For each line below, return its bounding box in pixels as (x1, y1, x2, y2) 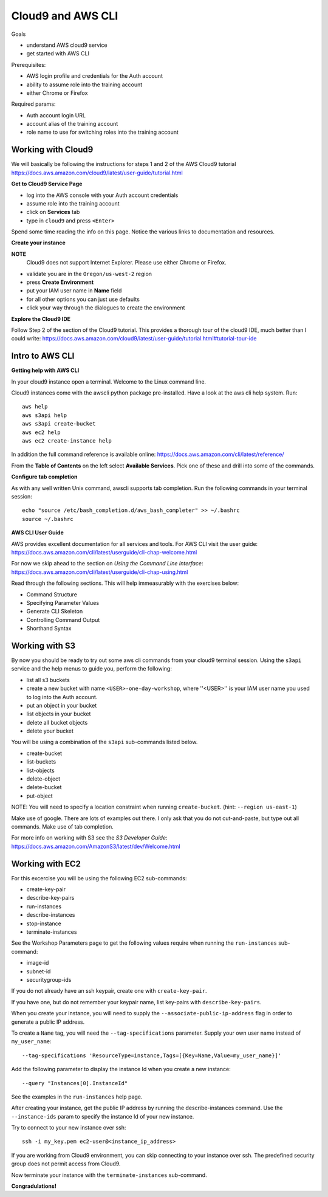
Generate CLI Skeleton (26, 608, 83, 615)
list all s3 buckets (26, 676, 70, 683)
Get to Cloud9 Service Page (11, 180, 83, 188)
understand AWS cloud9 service (26, 41, 108, 49)
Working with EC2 (11, 858, 81, 869)
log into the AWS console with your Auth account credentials (26, 191, 179, 199)
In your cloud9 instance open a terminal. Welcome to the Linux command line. (11, 378, 207, 385)
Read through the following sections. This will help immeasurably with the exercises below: (11, 579, 239, 587)
